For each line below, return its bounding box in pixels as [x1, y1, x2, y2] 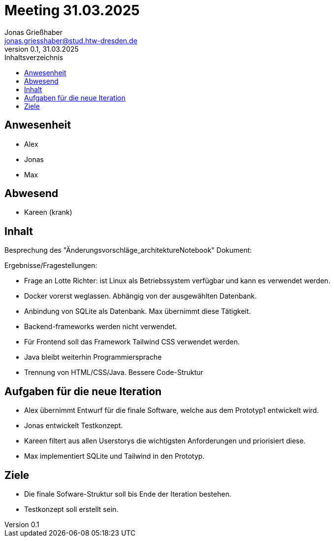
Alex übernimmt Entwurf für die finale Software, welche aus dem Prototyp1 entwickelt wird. [24, 406, 319, 415]
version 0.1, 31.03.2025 [4, 44, 79, 53]
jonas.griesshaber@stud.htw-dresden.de [4, 36, 138, 45]
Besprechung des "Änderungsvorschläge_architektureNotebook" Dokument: [4, 246, 252, 255]
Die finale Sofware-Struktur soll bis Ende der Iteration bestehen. [24, 489, 232, 498]
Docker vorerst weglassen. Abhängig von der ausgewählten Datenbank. [24, 292, 257, 301]
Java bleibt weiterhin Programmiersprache [24, 353, 162, 362]
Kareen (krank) [24, 208, 72, 217]
